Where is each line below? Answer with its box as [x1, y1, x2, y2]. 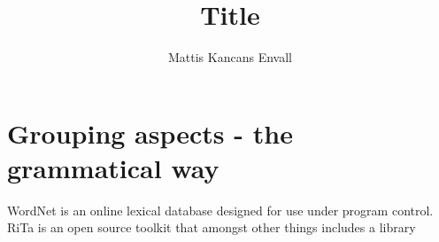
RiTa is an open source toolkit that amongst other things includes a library [7, 218, 416, 237]
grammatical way [7, 149, 219, 185]
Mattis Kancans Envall [168, 48, 292, 66]
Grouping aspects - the [7, 114, 293, 151]
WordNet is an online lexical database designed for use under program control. [7, 200, 434, 219]
